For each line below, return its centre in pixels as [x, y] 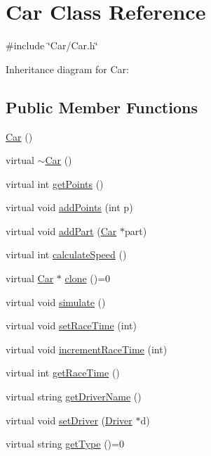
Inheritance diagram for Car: [67, 69]
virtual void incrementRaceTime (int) [87, 349]
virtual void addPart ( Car [61, 230]
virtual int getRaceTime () [63, 373]
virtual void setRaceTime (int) [71, 325]
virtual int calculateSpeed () [66, 254]
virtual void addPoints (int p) [69, 207]
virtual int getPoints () [55, 183]
